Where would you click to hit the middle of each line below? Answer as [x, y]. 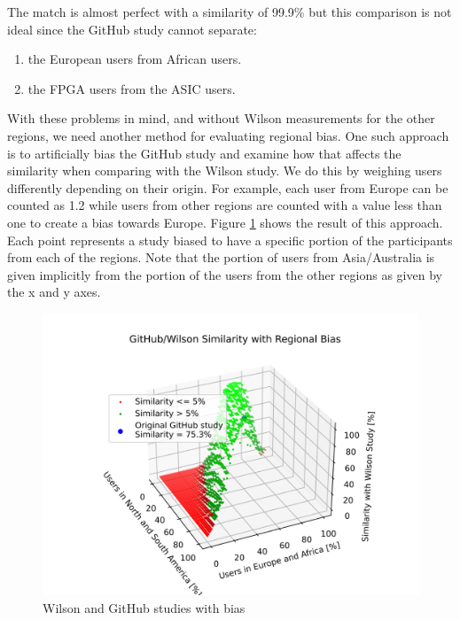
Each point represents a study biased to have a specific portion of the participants [230, 240]
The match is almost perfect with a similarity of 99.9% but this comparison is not [230, 12]
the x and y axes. [54, 292]
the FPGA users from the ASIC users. [132, 88]
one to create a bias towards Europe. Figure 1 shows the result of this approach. [225, 222]
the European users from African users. [135, 59]
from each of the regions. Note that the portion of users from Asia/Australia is [221, 257]
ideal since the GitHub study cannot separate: [132, 29]
